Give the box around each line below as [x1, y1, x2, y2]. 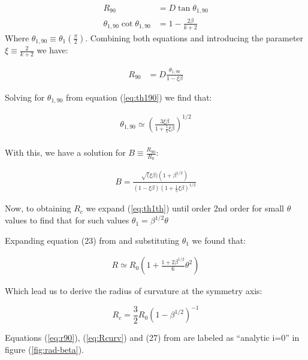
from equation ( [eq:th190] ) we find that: [65, 91, 212, 103]
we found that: [192, 234, 246, 246]
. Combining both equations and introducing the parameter [85, 31, 304, 44]
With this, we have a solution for [5, 146, 126, 159]
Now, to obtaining [5, 202, 71, 214]
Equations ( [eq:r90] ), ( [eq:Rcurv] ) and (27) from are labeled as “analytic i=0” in [5, 331, 300, 344]
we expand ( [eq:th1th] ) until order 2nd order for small [86, 202, 284, 214]
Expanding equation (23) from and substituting [5, 234, 179, 246]
